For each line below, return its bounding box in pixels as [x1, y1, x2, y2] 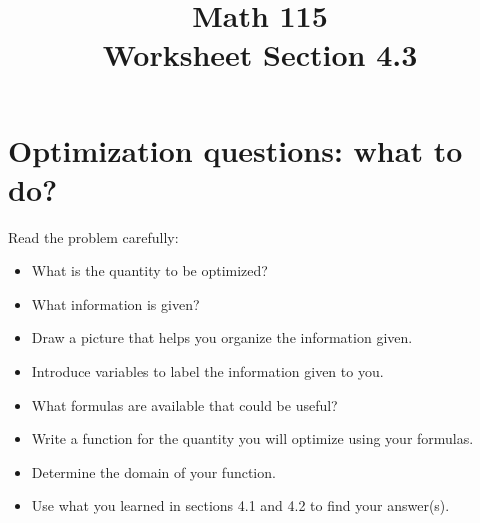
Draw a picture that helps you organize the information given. [31, 327, 413, 348]
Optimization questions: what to [8, 129, 463, 170]
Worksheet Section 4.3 [102, 34, 418, 75]
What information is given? [31, 293, 200, 314]
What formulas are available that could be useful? [31, 394, 338, 415]
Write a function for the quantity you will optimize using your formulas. [31, 428, 474, 449]
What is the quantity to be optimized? [31, 260, 268, 281]
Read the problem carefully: [8, 226, 179, 247]
